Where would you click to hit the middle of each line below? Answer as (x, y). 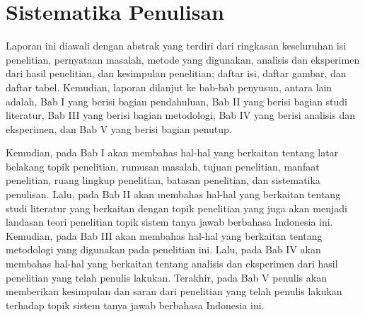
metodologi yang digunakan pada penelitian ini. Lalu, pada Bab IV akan (163, 249)
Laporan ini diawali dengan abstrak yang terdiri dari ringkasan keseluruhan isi (176, 46)
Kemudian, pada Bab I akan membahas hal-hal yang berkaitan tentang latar (172, 152)
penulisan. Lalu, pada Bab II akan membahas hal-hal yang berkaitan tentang (173, 194)
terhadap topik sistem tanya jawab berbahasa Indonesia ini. (135, 305)
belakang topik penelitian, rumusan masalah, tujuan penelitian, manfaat (163, 166)
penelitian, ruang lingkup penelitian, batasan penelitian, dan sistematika (163, 180)
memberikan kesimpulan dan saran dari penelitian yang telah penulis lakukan (174, 291)
